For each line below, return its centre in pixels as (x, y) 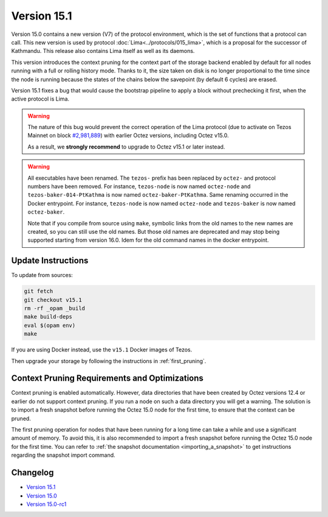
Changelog (32, 473)
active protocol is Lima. (40, 99)
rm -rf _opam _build (54, 308)
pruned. (21, 418)
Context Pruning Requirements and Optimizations (107, 378)
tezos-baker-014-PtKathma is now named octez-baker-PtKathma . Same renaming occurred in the (158, 195)
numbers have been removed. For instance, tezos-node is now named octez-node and (139, 186)
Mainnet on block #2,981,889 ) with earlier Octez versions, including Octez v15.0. (128, 135)
